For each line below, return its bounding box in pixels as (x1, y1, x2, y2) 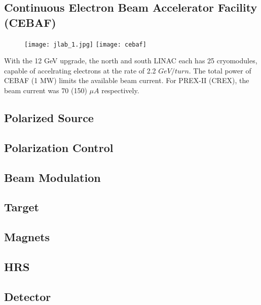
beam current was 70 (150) (4, 85, 87, 96)
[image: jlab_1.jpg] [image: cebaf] (24, 41, 146, 48)
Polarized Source (4, 110, 94, 126)
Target (4, 199, 40, 215)
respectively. (101, 85, 139, 96)
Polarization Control (4, 139, 114, 155)
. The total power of (189, 65, 251, 75)
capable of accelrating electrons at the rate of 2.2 (4, 65, 156, 75)
